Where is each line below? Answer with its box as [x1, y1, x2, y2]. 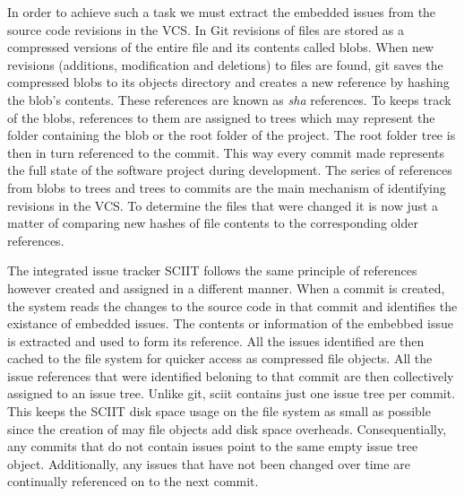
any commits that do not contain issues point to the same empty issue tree [7, 437, 418, 456]
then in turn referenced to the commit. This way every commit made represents [7, 143, 445, 161]
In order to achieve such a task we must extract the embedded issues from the [7, 3, 436, 21]
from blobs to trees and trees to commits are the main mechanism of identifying [7, 178, 446, 196]
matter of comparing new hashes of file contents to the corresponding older [7, 213, 418, 232]
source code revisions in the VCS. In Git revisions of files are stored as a [7, 20, 405, 39]
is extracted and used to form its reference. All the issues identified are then [7, 331, 425, 350]
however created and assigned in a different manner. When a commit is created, [7, 278, 445, 297]
